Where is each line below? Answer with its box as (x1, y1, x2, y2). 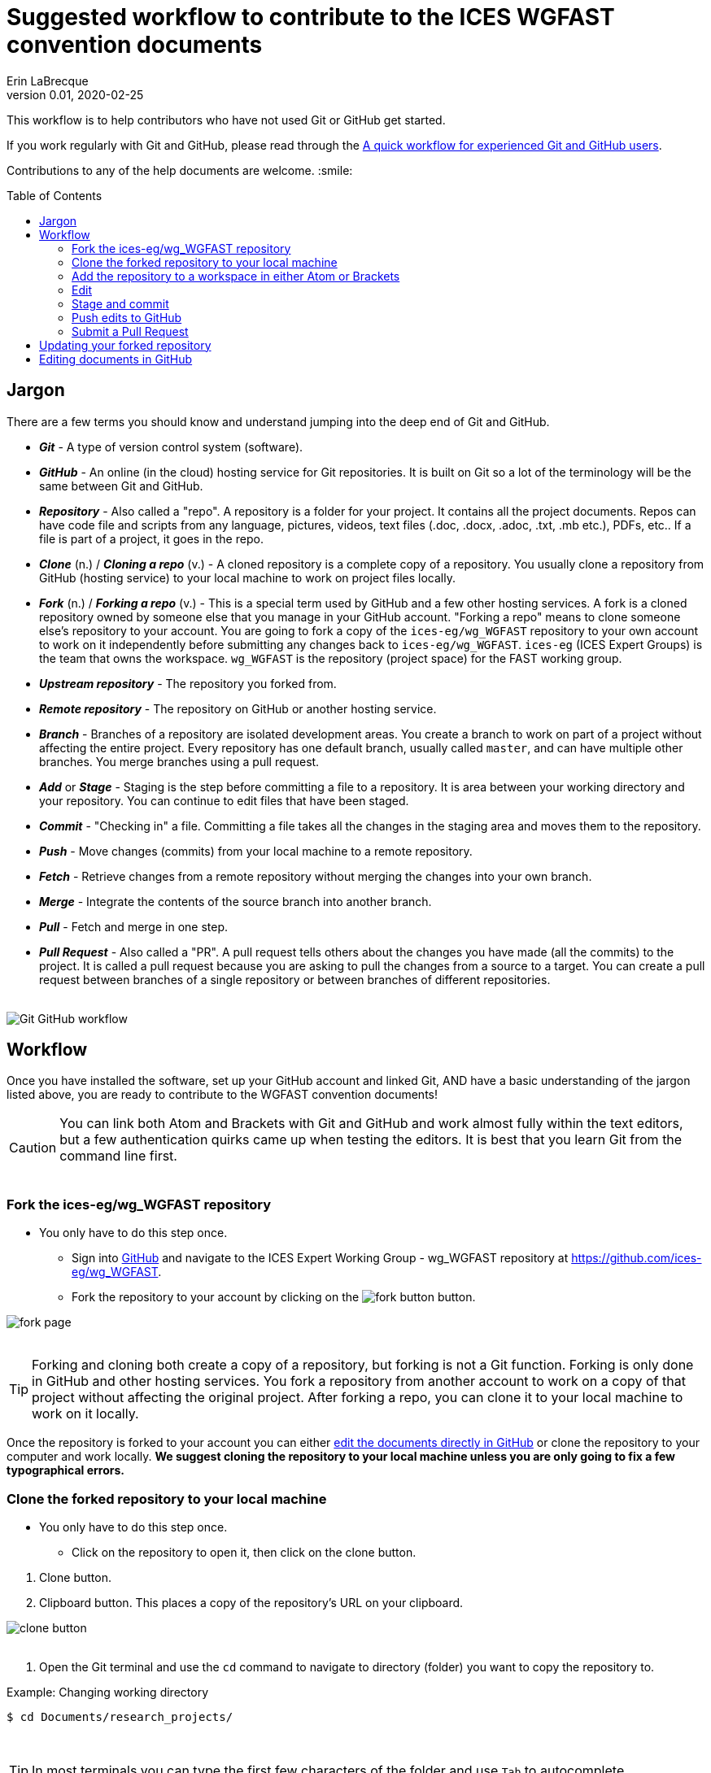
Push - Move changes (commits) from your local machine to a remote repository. (39, 843, 473, 858)
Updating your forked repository (39, 338, 212, 352)
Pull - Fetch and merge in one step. (39, 919, 228, 934)
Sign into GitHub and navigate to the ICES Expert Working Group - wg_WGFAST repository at (72, 1251, 569, 1265)
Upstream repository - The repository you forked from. (39, 676, 337, 690)
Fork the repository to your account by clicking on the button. (72, 1290, 476, 1305)
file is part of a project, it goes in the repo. (39, 531, 264, 546)
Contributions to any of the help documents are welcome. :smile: (7, 163, 353, 177)
